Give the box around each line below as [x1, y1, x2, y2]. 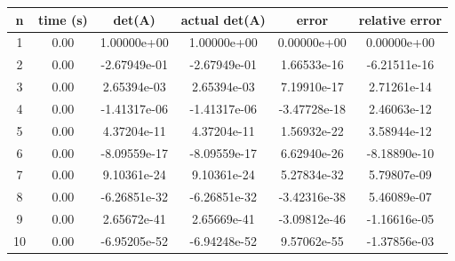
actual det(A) [180, 10, 266, 28]
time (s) [38, 10, 88, 28]
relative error [358, 10, 443, 28]
